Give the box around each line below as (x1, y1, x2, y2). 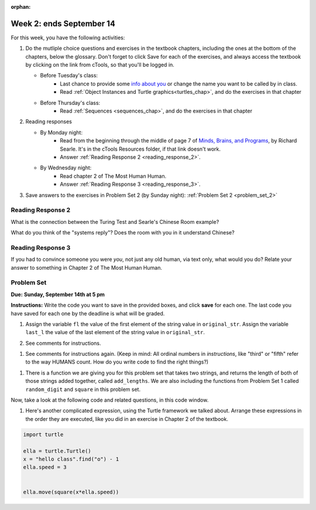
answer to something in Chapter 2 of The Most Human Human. (11, 264, 162, 271)
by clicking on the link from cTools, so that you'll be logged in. (25, 62, 175, 69)
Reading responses (25, 118, 73, 125)
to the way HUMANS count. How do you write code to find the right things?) (25, 358, 209, 366)
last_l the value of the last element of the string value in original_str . (25, 329, 205, 336)
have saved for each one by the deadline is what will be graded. (11, 310, 165, 317)
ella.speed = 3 (23, 464, 67, 471)
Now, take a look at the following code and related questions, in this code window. (11, 396, 209, 404)
